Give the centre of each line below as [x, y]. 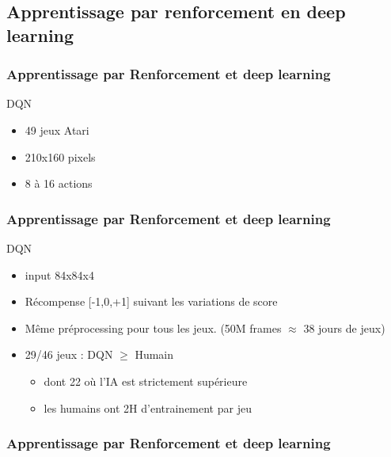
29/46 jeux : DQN [69, 354]
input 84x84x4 [59, 274]
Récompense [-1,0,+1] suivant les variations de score [151, 301]
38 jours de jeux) [344, 328]
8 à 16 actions [59, 183]
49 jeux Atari [57, 129]
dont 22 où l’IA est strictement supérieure [146, 381]
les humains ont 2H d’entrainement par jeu [148, 407]
